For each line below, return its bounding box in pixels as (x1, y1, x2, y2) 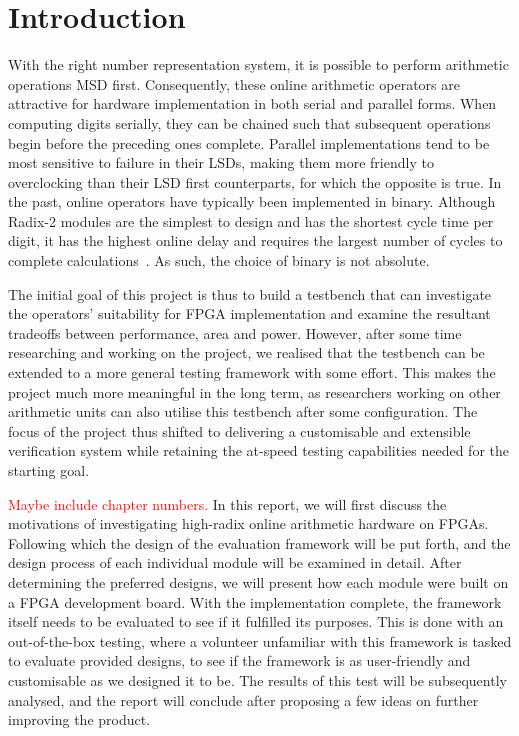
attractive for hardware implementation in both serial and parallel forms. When (8, 93, 497, 114)
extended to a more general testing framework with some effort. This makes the (8, 362, 496, 383)
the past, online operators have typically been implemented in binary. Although (8, 191, 496, 212)
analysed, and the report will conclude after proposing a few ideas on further (8, 689, 479, 710)
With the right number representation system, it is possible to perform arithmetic (8, 54, 509, 75)
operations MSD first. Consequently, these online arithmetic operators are (8, 73, 460, 94)
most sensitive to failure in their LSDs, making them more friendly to (8, 152, 434, 173)
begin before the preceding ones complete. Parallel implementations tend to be (8, 132, 490, 153)
